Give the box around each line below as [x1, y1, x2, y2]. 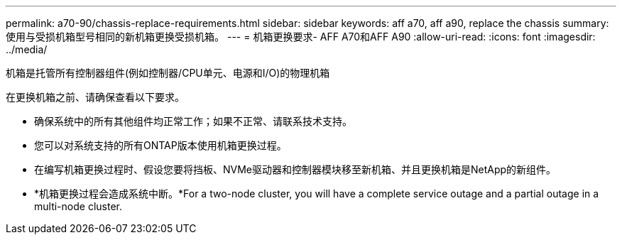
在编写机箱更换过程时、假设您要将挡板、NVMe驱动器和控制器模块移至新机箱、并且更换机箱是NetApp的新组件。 [34, 163, 557, 175]
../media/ [6, 43, 48, 55]
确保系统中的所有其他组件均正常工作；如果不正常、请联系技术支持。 [34, 115, 352, 127]
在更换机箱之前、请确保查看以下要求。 [6, 91, 185, 103]
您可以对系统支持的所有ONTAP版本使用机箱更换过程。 [34, 139, 287, 151]
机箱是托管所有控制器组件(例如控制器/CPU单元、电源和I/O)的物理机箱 [6, 67, 330, 79]
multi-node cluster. [34, 200, 122, 212]
